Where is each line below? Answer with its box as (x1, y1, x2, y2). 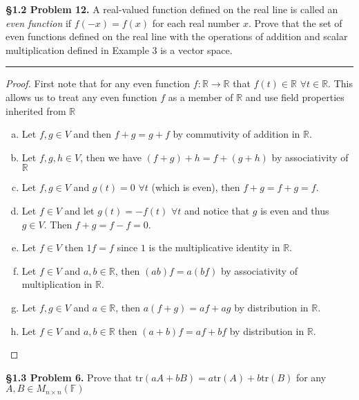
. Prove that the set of (248, 15, 342, 30)
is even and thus (260, 203, 329, 217)
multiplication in (21, 277, 93, 291)
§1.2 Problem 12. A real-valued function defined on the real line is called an (6, 2, 338, 16)
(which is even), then (151, 180, 240, 194)
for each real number (152, 15, 240, 30)
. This (328, 76, 353, 91)
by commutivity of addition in (173, 127, 300, 141)
